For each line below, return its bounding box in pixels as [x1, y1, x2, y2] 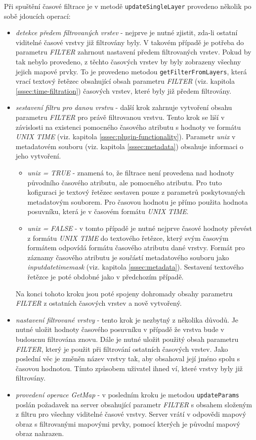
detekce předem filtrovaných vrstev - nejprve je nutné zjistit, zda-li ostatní [15, 27, 238, 38]
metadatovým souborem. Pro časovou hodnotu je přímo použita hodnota [27, 196, 248, 207]
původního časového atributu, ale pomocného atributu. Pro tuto [27, 177, 222, 187]
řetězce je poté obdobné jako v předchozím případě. [27, 271, 184, 281]
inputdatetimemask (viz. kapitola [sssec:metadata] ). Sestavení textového [27, 262, 244, 272]
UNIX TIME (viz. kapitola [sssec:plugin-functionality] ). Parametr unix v [15, 131, 236, 142]
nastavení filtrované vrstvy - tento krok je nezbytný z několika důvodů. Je [15, 314, 239, 325]
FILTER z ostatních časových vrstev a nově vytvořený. [15, 298, 182, 308]
